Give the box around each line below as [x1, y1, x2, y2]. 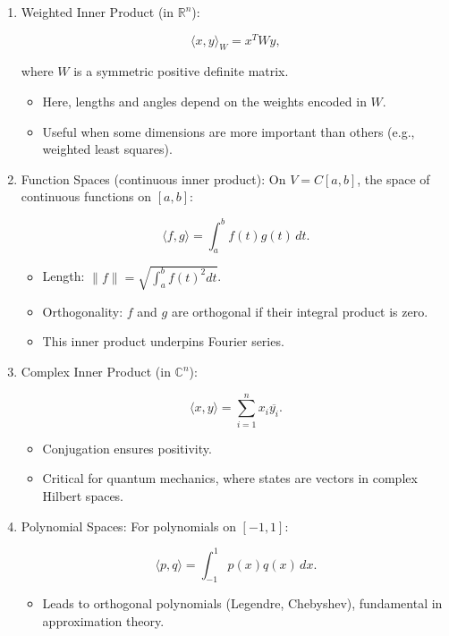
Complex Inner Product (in [21, 362, 171, 381]
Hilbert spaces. [42, 486, 124, 505]
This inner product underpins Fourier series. [42, 332, 284, 351]
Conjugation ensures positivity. [42, 438, 212, 457]
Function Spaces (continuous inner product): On [21, 169, 286, 188]
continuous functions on [21, 187, 152, 206]
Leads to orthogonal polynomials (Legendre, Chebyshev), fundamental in [42, 594, 443, 613]
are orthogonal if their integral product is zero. [171, 301, 428, 320]
